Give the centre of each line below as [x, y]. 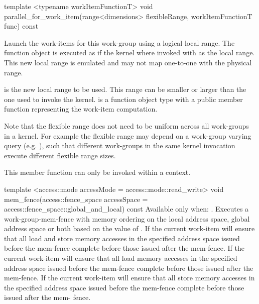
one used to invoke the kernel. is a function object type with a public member [123, 99]
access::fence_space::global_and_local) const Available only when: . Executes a [126, 209]
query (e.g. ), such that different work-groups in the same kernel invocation [120, 145]
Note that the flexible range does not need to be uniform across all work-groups [126, 125]
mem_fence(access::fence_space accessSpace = [76, 199]
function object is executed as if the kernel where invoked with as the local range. [129, 53]
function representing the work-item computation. [81, 109]
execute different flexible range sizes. [60, 155]
